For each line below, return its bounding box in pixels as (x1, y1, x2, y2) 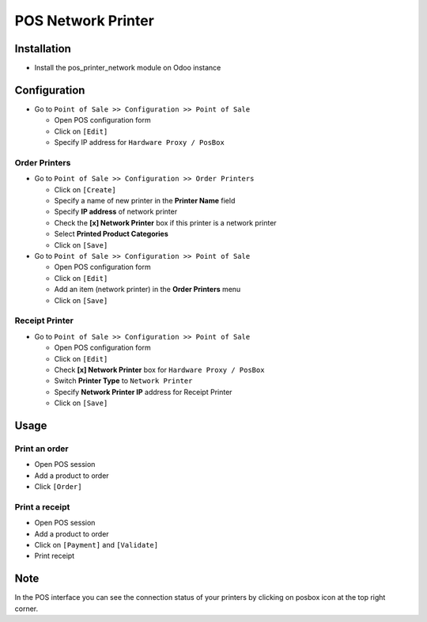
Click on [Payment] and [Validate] (34, 540, 158, 549)
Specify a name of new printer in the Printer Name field (54, 196, 236, 206)
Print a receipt (14, 501, 70, 512)
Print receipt (34, 551, 75, 561)
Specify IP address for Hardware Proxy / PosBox (54, 138, 225, 147)
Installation (14, 42, 71, 55)
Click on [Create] (54, 184, 116, 194)
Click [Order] (34, 482, 82, 491)
